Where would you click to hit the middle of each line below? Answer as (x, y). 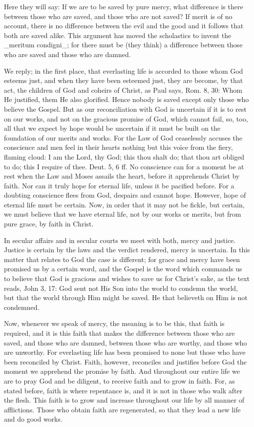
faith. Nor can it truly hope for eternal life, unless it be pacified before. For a (119, 185)
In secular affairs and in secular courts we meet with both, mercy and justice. (120, 240)
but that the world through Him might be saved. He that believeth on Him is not (126, 297)
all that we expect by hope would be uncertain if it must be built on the (112, 128)
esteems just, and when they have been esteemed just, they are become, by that (124, 80)
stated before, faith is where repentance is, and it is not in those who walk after (123, 390)
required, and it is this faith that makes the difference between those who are (119, 333)
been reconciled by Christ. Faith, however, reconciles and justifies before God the (125, 361)
